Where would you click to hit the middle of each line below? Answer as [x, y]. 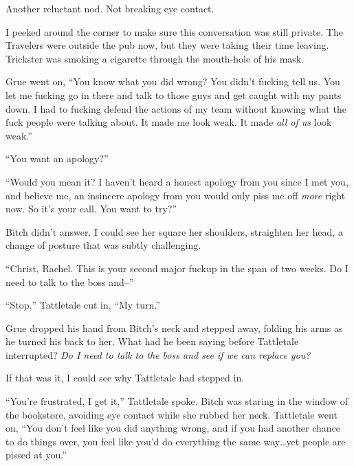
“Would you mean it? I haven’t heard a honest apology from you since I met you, [177, 181]
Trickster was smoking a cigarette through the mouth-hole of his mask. [155, 58]
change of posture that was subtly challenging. [103, 245]
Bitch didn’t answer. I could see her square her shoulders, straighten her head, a [174, 231]
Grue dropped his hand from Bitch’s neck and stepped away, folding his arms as [174, 328]
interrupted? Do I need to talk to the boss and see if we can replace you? [158, 354]
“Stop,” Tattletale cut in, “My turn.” [83, 305]
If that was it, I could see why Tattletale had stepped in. [125, 378]
